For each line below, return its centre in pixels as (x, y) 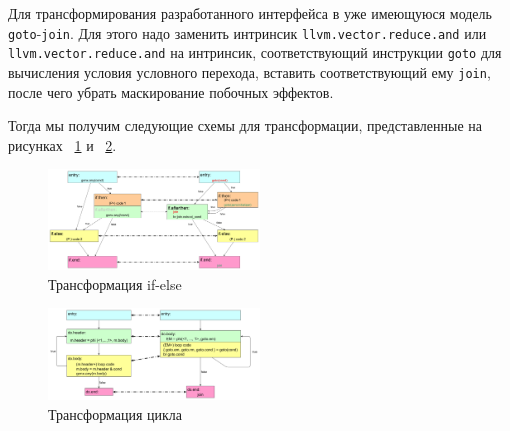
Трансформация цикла (115, 413)
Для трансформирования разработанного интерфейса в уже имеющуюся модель (250, 13)
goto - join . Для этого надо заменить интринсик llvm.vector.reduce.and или (247, 32)
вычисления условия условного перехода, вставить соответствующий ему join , (249, 71)
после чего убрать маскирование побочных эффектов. (171, 91)
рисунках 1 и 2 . (62, 144)
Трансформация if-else (115, 283)
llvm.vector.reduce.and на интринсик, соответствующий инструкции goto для (255, 52)
